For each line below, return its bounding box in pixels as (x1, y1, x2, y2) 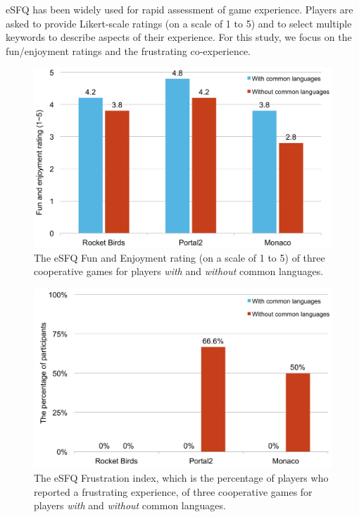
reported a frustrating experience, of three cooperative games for (34, 484, 313, 499)
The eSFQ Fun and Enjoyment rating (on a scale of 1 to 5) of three (34, 250, 325, 264)
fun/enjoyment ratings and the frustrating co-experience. (6, 43, 251, 58)
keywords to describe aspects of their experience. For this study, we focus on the (6, 30, 352, 44)
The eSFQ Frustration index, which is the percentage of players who (34, 470, 329, 485)
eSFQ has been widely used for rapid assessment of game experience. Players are (6, 2, 353, 16)
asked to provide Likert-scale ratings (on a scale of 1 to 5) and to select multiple (6, 16, 352, 30)
